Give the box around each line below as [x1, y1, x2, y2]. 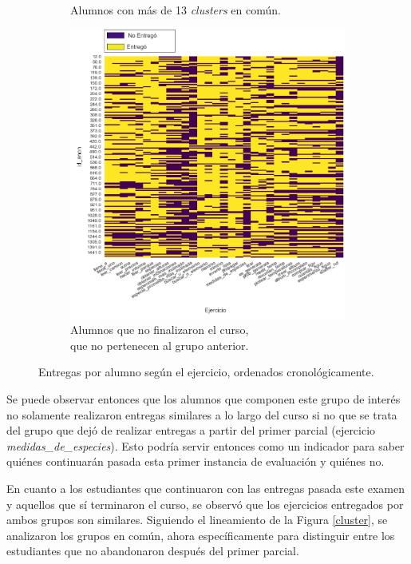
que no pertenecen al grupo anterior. [70, 336, 249, 353]
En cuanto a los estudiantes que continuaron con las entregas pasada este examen [6, 480, 405, 497]
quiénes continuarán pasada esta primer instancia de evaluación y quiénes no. [6, 453, 385, 470]
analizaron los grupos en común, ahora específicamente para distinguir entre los [6, 526, 395, 543]
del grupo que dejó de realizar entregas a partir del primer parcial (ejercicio [6, 422, 376, 439]
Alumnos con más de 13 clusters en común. [70, 2, 281, 18]
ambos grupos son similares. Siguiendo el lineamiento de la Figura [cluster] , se [6, 511, 388, 528]
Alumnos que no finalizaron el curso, [70, 321, 249, 338]
